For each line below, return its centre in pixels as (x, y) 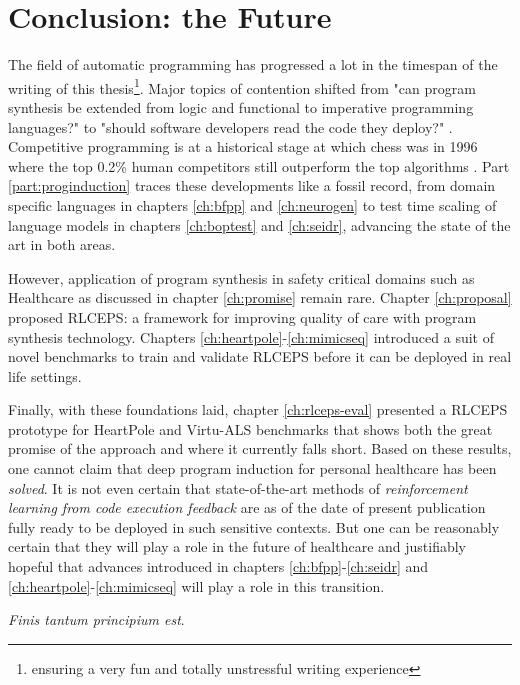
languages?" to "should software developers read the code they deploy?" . (230, 126)
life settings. (45, 375)
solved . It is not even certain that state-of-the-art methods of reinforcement (238, 487)
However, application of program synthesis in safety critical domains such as (241, 277)
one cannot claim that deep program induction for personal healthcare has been (252, 468)
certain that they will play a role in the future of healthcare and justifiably (237, 546)
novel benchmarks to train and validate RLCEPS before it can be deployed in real (260, 356)
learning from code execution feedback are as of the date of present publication (247, 507)
